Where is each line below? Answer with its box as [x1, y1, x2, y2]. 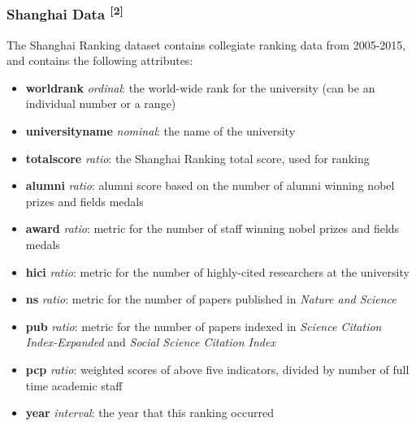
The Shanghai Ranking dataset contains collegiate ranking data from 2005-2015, [6, 36, 406, 53]
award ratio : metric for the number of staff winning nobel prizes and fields [25, 220, 400, 237]
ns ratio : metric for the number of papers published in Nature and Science [25, 290, 396, 308]
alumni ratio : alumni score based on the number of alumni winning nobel [25, 177, 395, 194]
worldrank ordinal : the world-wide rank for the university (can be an [25, 79, 375, 96]
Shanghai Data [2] [6, 2, 123, 24]
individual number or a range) [25, 95, 176, 112]
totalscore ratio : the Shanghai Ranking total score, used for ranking [25, 149, 370, 166]
